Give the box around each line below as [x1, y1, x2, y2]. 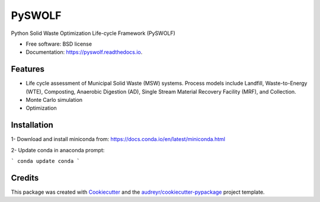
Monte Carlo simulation [25, 97, 83, 104]
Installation [11, 120, 53, 130]
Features [11, 64, 44, 74]
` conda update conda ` [11, 158, 80, 165]
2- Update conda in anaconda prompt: [11, 146, 105, 153]
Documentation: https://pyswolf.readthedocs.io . [25, 49, 143, 56]
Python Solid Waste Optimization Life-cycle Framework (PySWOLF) [11, 30, 176, 37]
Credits [11, 172, 39, 183]
